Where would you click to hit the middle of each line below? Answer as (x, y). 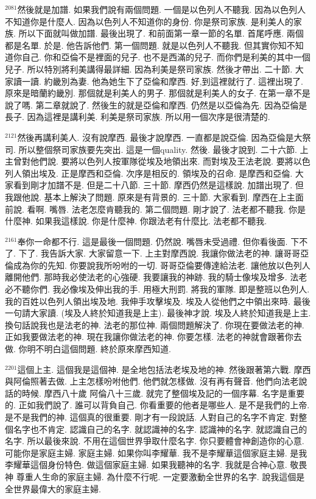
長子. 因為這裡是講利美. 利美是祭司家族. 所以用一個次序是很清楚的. (138, 117)
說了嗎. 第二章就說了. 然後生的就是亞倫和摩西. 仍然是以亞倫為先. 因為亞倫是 (156, 104)
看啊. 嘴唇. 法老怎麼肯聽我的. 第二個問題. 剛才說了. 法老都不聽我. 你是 (166, 209)
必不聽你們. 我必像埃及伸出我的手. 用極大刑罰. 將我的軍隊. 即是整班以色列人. (157, 289)
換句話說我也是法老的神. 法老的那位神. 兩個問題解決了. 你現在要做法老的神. (155, 324)
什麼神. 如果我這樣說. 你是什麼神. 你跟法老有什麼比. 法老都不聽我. (136, 221)
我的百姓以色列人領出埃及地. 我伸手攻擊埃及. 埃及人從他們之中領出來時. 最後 (158, 301)
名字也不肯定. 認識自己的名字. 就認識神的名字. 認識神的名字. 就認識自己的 (160, 429)
